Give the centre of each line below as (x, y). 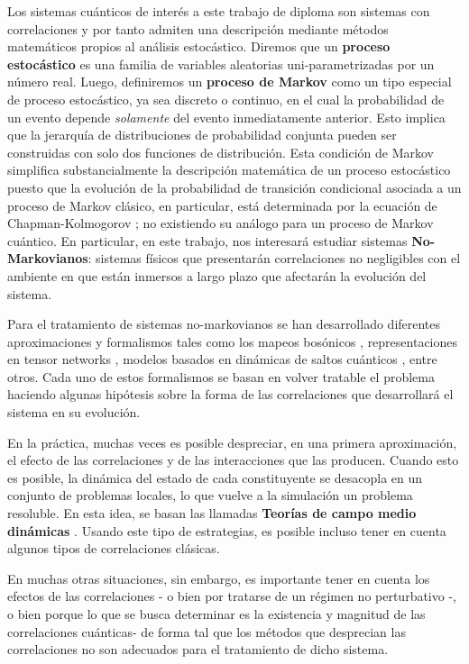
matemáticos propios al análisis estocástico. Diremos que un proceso (199, 46)
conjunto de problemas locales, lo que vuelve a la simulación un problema (210, 495)
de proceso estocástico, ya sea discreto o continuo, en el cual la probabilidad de (226, 99)
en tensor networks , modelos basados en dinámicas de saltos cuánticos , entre (222, 359)
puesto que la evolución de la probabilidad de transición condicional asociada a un (234, 187)
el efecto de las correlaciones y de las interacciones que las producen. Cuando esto (233, 460)
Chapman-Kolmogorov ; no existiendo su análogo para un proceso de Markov (221, 223)
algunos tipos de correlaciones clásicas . (114, 548)
